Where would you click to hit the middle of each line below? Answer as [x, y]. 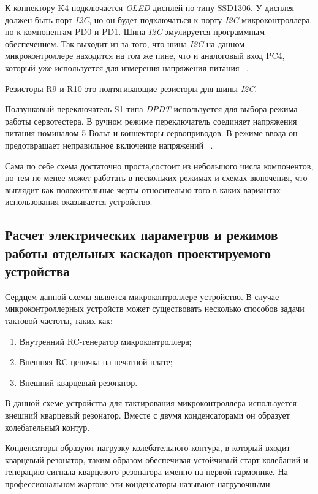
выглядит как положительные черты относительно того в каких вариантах [143, 189]
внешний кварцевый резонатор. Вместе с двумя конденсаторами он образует [147, 415]
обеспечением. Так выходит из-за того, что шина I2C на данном [125, 43]
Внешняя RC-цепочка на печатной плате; [96, 362]
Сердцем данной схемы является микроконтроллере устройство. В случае [142, 296]
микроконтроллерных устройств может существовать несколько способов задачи [155, 308]
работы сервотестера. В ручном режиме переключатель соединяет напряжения [151, 121]
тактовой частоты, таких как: [59, 321]
